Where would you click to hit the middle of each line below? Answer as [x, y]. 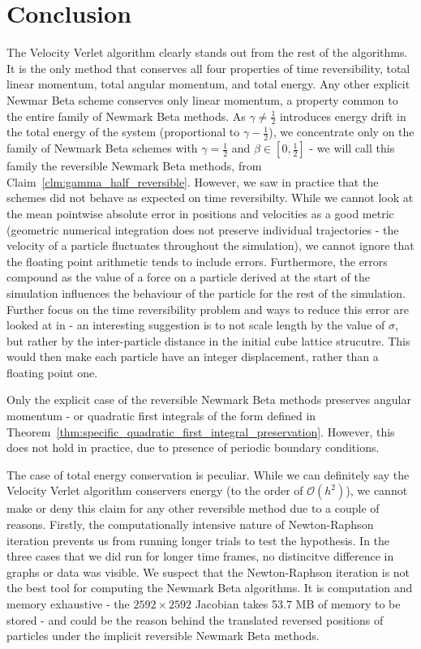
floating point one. [52, 372]
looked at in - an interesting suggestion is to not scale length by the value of [196, 325]
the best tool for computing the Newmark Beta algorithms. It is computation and [210, 588]
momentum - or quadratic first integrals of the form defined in [161, 416]
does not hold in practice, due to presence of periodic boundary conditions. [193, 447]
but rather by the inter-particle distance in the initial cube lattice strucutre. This [208, 340]
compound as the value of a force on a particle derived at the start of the [188, 277]
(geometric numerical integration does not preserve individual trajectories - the [203, 229]
